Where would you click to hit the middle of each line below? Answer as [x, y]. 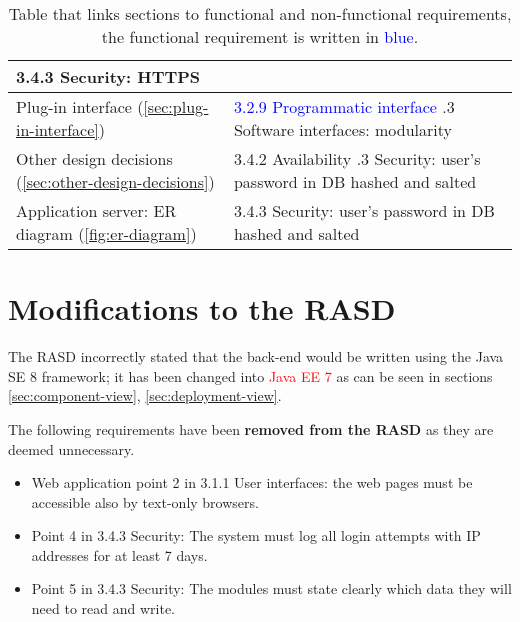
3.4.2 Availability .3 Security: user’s [357, 158]
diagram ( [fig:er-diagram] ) [106, 233]
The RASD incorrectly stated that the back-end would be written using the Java [256, 356]
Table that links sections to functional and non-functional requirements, [260, 13]
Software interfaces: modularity [342, 129]
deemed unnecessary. [71, 448]
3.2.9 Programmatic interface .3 [344, 106]
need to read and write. [103, 608]
